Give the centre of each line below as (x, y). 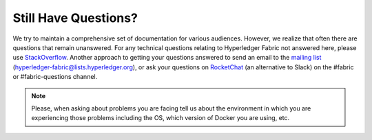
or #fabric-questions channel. (55, 77)
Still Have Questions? (75, 18)
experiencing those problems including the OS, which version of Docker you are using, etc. (161, 118)
